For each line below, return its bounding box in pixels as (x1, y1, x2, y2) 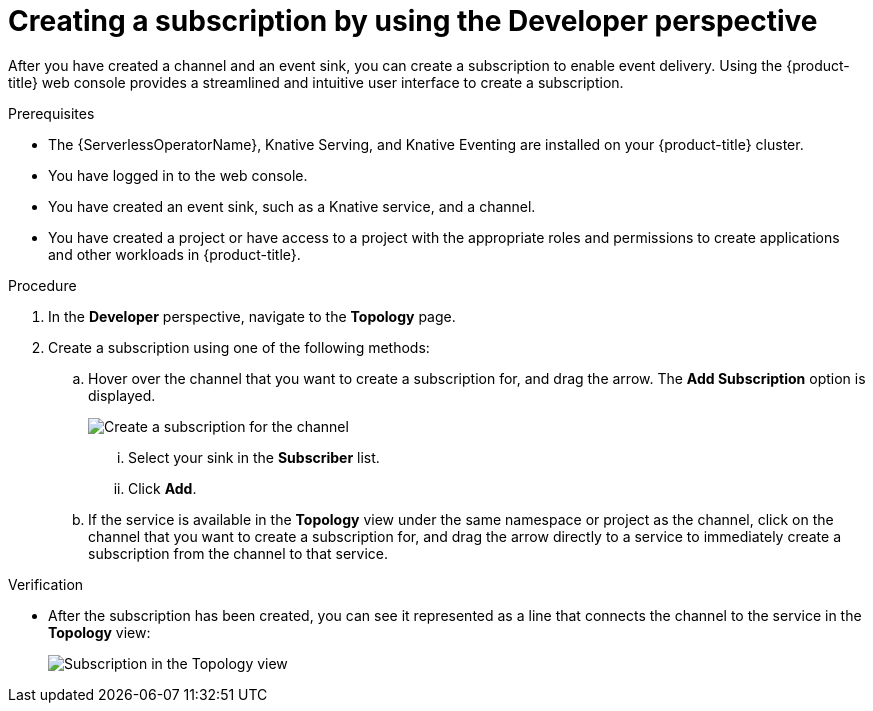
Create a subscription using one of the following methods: (48, 338, 430, 356)
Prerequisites (8, 104, 95, 122)
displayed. (88, 386, 156, 404)
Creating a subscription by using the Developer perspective (8, 4, 818, 38)
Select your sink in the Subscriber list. (128, 448, 380, 466)
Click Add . (128, 479, 197, 497)
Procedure (8, 276, 77, 294)
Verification (8, 575, 84, 593)
